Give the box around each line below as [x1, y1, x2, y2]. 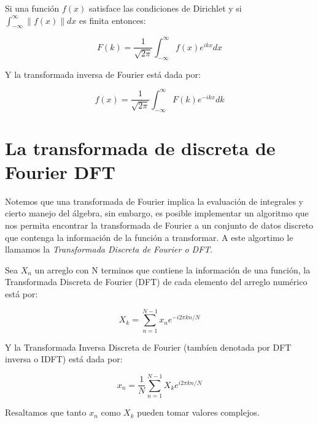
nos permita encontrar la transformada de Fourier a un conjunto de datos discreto [5, 219, 314, 232]
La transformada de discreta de [5, 135, 276, 160]
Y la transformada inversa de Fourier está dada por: [5, 67, 201, 80]
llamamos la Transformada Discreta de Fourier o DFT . [5, 243, 213, 256]
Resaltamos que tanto [5, 406, 87, 419]
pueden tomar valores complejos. [137, 406, 260, 419]
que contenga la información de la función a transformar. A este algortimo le [5, 231, 293, 243]
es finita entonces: [79, 13, 146, 26]
